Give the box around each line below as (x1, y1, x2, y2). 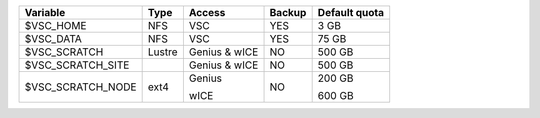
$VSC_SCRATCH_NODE (24, 80, 137, 94)
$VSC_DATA (24, 32, 82, 45)
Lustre (147, 45, 179, 59)
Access (188, 6, 226, 19)
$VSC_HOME (24, 19, 87, 32)
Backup (269, 6, 307, 19)
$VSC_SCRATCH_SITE (24, 58, 130, 72)
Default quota (317, 6, 385, 19)
